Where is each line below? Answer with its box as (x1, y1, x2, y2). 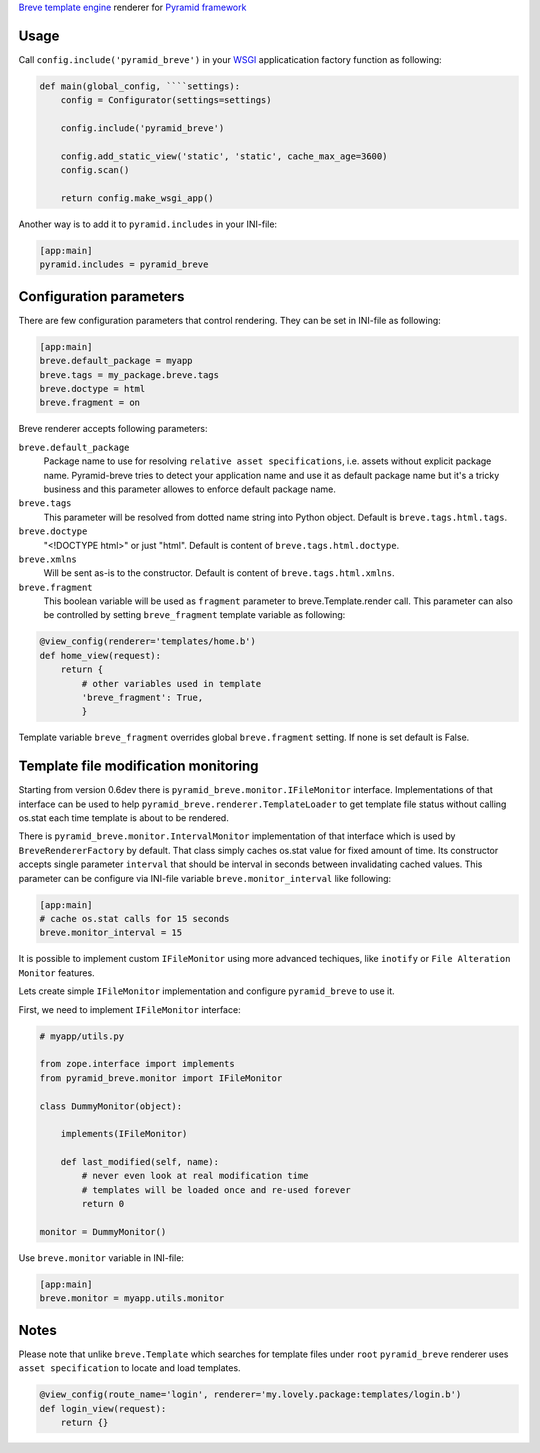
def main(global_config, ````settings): (39, 80, 240, 92)
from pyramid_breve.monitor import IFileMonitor (39, 1072, 283, 1084)
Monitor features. (18, 966, 95, 979)
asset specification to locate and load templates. (18, 1362, 241, 1374)
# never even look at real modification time (81, 1170, 309, 1182)
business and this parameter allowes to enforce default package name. (43, 483, 337, 495)
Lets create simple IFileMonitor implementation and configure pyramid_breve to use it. (18, 985, 395, 997)
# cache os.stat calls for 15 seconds (39, 913, 230, 925)
